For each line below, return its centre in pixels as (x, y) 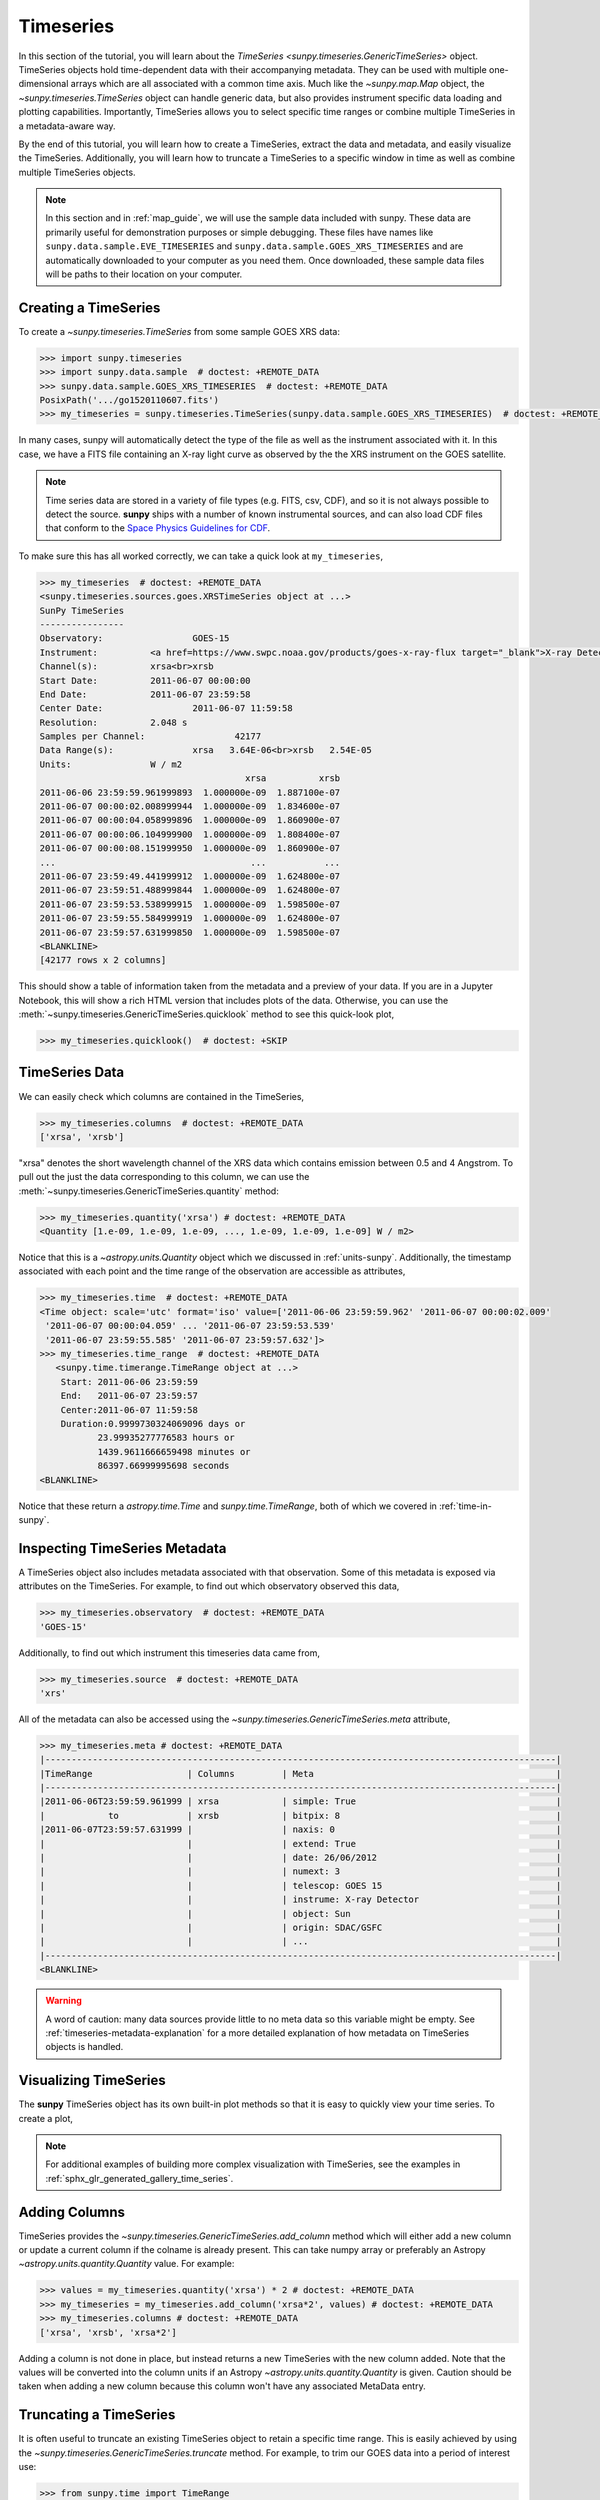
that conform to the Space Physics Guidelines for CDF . (158, 528)
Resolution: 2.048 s (113, 722)
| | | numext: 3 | (300, 1871)
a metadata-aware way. (67, 126)
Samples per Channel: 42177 (150, 736)
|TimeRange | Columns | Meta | (300, 1773)
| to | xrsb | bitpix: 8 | (300, 1815)
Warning (63, 2001)
